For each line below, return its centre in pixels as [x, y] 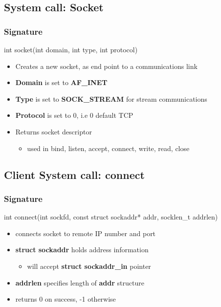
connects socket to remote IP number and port [86, 233]
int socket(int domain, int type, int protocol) [71, 49]
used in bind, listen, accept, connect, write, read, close [108, 148]
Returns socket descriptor [54, 131]
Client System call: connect [74, 174]
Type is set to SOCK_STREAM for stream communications [111, 99]
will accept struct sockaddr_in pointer [89, 266]
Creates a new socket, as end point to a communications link [106, 66]
